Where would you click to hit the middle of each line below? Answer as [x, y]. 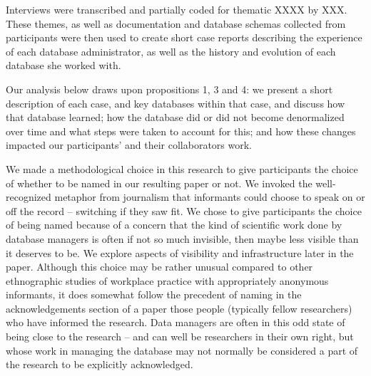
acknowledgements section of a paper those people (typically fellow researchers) [179, 308]
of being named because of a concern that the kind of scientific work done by [174, 225]
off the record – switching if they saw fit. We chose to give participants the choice [184, 210]
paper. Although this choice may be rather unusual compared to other [159, 267]
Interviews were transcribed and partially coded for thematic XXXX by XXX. [177, 9]
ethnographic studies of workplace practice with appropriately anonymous [167, 280]
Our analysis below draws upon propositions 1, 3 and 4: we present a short [169, 89]
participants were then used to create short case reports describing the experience [184, 37]
